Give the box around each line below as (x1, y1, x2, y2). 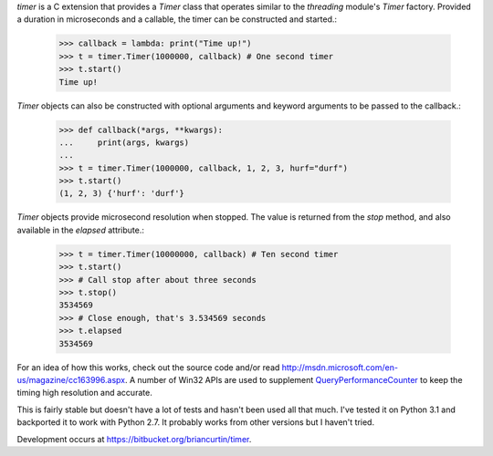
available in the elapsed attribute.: (16, 224, 145, 235)
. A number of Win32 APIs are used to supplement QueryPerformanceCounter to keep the (124, 374, 463, 385)
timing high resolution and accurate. (16, 388, 152, 399)
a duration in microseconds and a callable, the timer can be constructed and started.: (16, 14, 338, 25)
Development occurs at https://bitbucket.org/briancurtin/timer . (16, 433, 252, 444)
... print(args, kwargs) (58, 137, 190, 148)
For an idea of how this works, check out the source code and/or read (16, 361, 280, 373)
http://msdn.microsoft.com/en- (281, 361, 399, 373)
